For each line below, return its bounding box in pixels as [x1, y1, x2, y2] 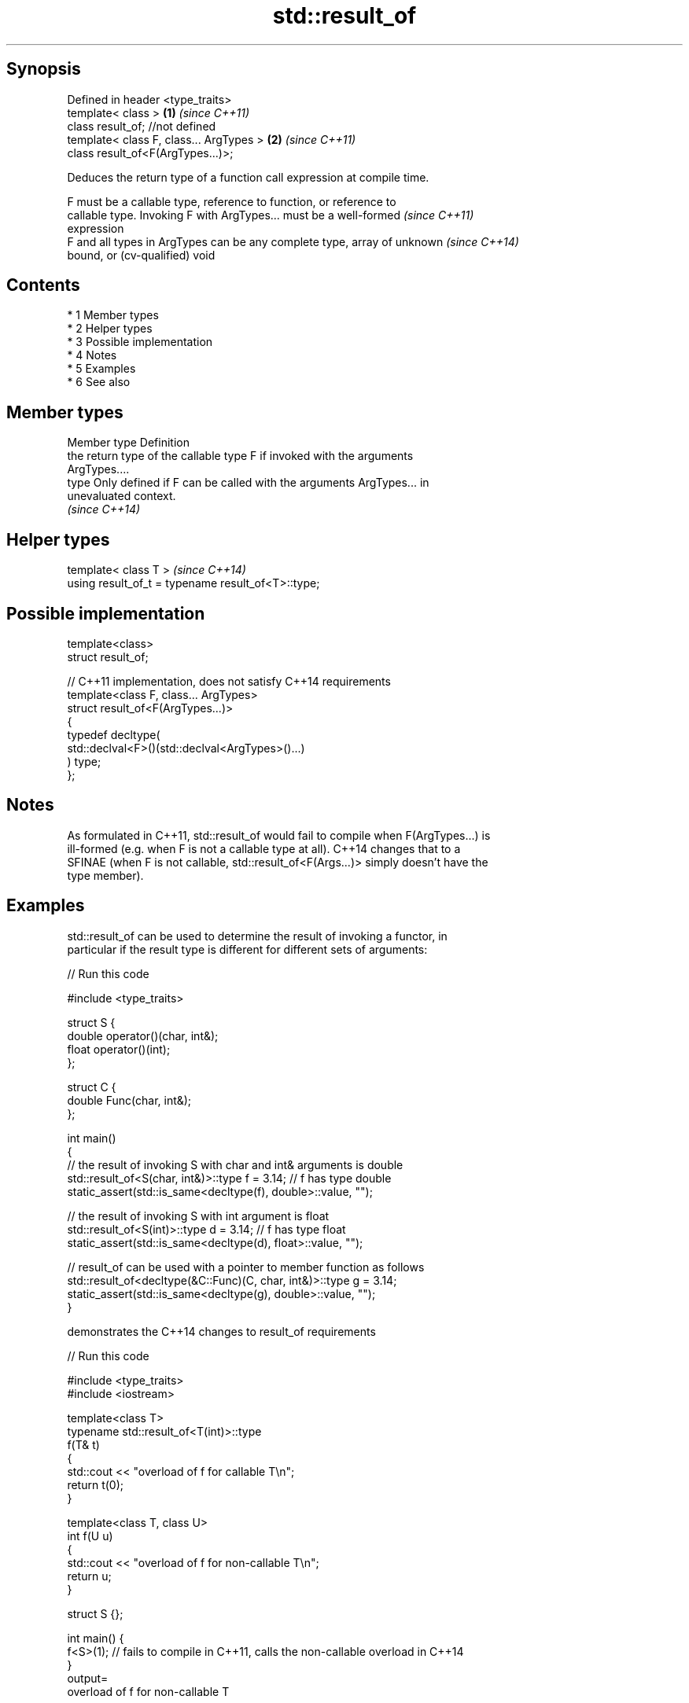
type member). [67, 868, 144, 882]
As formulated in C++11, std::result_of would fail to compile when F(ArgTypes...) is [67, 828, 491, 842]
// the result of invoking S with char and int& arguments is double [67, 1157, 403, 1172]
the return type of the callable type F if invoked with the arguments [67, 449, 414, 463]
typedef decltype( [67, 727, 160, 741]
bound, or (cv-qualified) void [67, 248, 216, 262]
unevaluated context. [67, 489, 176, 503]
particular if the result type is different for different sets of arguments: [67, 942, 428, 956]
